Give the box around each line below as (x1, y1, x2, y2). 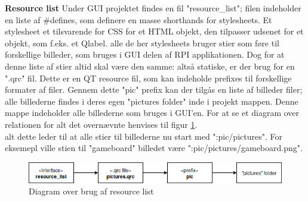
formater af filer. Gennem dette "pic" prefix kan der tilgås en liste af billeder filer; (5, 83, 303, 96)
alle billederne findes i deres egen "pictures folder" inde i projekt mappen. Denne (5, 95, 298, 107)
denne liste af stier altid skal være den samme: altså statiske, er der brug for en (5, 59, 295, 72)
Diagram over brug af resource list (29, 185, 154, 197)
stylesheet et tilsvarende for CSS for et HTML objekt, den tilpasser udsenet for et (5, 25, 304, 37)
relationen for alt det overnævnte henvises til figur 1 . (5, 118, 198, 130)
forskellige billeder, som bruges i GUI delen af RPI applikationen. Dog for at (5, 48, 285, 61)
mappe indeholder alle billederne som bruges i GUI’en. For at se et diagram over (5, 106, 300, 119)
